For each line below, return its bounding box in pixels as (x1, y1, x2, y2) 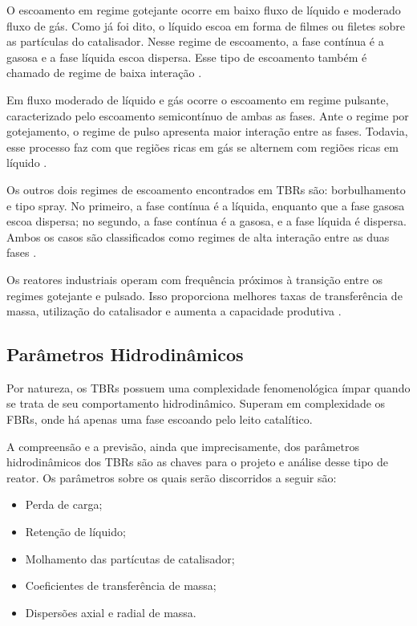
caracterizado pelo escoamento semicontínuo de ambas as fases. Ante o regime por (6, 107, 409, 124)
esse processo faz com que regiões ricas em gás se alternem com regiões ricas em (6, 138, 399, 155)
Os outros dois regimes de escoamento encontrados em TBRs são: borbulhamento (6, 181, 406, 197)
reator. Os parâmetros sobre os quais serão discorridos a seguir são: (6, 469, 337, 486)
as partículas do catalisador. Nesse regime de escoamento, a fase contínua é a (6, 33, 384, 50)
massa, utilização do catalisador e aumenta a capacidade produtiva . (6, 303, 342, 319)
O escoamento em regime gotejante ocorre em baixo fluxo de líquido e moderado (6, 2, 401, 18)
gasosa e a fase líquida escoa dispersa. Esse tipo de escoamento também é (6, 48, 367, 65)
